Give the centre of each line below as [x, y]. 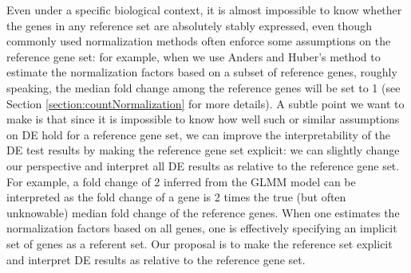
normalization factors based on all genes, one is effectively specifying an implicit [202, 228]
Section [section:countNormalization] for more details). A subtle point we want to [205, 103]
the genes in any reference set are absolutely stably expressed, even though [189, 25]
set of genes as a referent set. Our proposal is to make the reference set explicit [200, 243]
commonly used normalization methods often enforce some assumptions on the [199, 41]
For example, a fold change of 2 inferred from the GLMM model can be [181, 181]
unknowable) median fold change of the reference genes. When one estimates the [203, 212]
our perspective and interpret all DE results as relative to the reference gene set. [203, 165]
